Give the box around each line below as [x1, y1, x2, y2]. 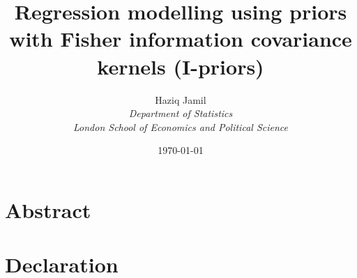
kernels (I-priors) [97, 52, 264, 80]
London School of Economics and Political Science [73, 119, 288, 134]
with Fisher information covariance [9, 24, 352, 53]
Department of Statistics [128, 106, 233, 121]
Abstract [5, 195, 91, 224]
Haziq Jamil [155, 92, 206, 107]
